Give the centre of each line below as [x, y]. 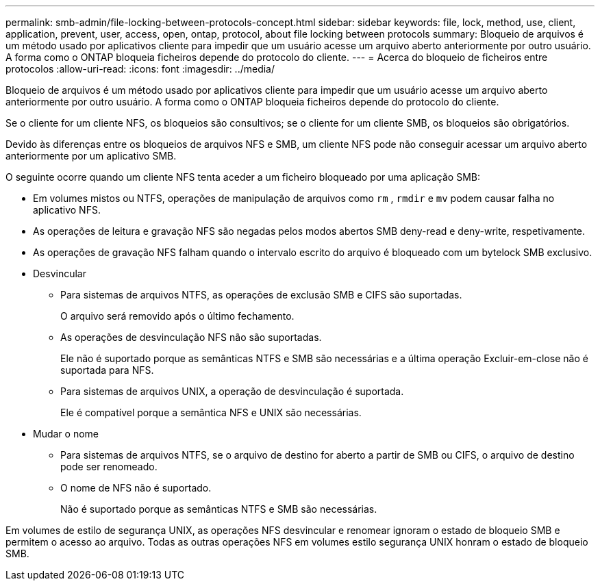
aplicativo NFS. [67, 210]
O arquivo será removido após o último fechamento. [177, 316]
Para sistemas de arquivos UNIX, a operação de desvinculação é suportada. [232, 391]
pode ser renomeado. [109, 467]
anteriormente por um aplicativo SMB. [91, 156]
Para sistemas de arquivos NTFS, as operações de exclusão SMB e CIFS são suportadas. [261, 295]
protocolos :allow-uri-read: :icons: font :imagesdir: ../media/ [140, 69]
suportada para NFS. [107, 370]
